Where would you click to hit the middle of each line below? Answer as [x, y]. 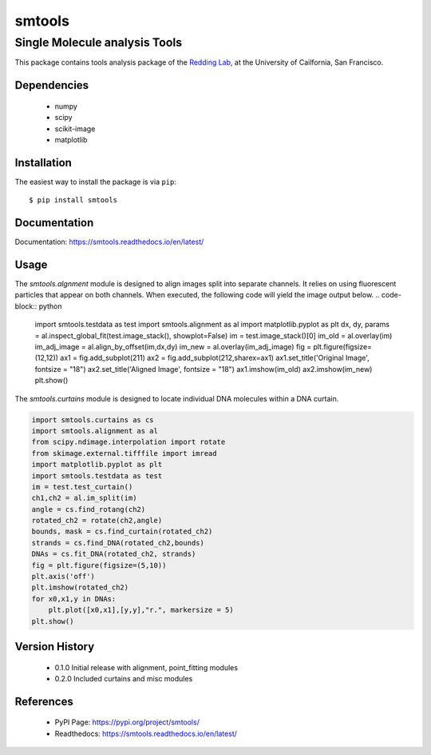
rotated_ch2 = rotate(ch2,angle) [97, 521]
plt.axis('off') [63, 577]
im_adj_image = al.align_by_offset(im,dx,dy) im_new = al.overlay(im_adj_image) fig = [173, 347]
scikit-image [75, 129]
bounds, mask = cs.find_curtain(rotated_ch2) [122, 531]
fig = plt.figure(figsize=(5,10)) [99, 565]
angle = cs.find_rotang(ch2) [89, 509]
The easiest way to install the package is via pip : [96, 182]
